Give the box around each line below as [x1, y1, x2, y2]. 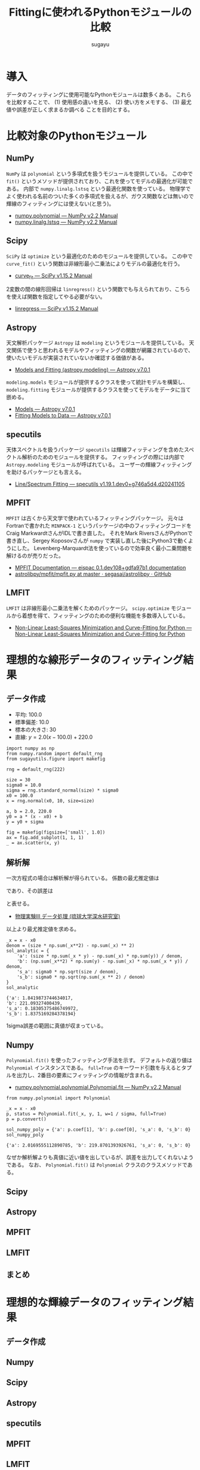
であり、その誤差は [6, 887, 54, 894]
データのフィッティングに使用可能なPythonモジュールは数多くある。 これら [6, 91, 192, 98]
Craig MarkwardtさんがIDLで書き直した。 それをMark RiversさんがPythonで [6, 529, 193, 537]
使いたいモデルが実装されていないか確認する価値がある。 [6, 354, 147, 362]
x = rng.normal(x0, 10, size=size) [6, 798, 95, 804]
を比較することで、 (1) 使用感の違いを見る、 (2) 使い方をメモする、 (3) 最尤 [6, 98, 192, 106]
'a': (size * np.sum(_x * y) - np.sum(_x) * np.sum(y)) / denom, [17, 953, 183, 960]
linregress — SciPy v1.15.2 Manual [14, 305, 99, 312]
